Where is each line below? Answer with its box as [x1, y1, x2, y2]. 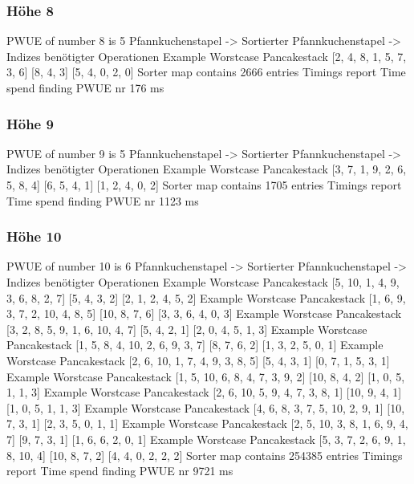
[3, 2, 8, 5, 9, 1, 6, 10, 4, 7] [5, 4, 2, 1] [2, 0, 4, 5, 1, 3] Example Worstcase [6, 320, 367, 337]
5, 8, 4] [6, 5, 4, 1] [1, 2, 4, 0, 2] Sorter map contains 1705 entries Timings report [6, 177, 402, 193]
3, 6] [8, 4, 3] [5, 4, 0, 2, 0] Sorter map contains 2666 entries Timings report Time [6, 63, 406, 80]
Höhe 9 [6, 113, 54, 133]
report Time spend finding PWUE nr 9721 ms [6, 462, 233, 479]
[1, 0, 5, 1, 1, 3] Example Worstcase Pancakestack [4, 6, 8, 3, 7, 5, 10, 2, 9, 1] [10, [6, 399, 405, 416]
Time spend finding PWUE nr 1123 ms [6, 192, 199, 209]
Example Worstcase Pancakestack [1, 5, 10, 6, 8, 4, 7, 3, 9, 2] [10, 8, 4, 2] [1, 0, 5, [6, 368, 405, 384]
